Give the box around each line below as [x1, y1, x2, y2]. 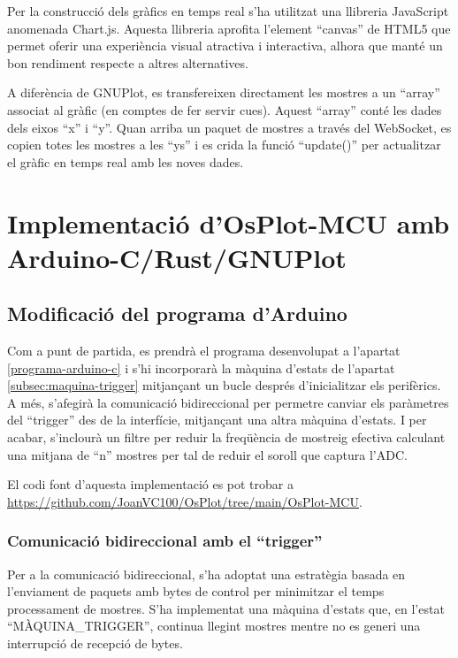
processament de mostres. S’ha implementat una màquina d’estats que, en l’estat [7, 599, 445, 617]
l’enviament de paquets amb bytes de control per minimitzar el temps [7, 582, 385, 601]
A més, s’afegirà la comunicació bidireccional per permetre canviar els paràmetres [7, 393, 449, 411]
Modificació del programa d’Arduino [7, 300, 347, 327]
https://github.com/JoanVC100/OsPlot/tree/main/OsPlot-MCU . [7, 492, 363, 510]
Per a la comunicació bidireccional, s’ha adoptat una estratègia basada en [7, 564, 406, 583]
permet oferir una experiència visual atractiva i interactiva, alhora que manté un [7, 36, 443, 55]
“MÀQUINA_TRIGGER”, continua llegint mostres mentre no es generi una [7, 616, 421, 635]
